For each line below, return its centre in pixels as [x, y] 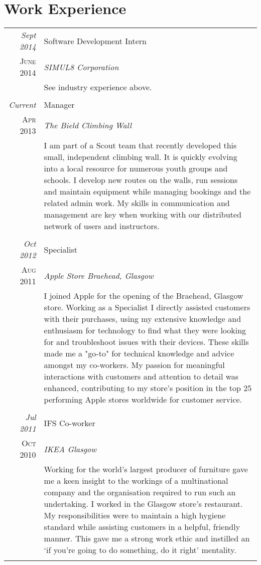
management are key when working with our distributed [143, 215]
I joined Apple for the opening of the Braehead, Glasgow [144, 296]
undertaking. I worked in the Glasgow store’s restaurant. [143, 504]
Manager [59, 105]
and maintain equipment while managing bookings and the [147, 192]
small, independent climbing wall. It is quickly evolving [141, 157]
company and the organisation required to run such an [140, 492]
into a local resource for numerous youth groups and [136, 168]
